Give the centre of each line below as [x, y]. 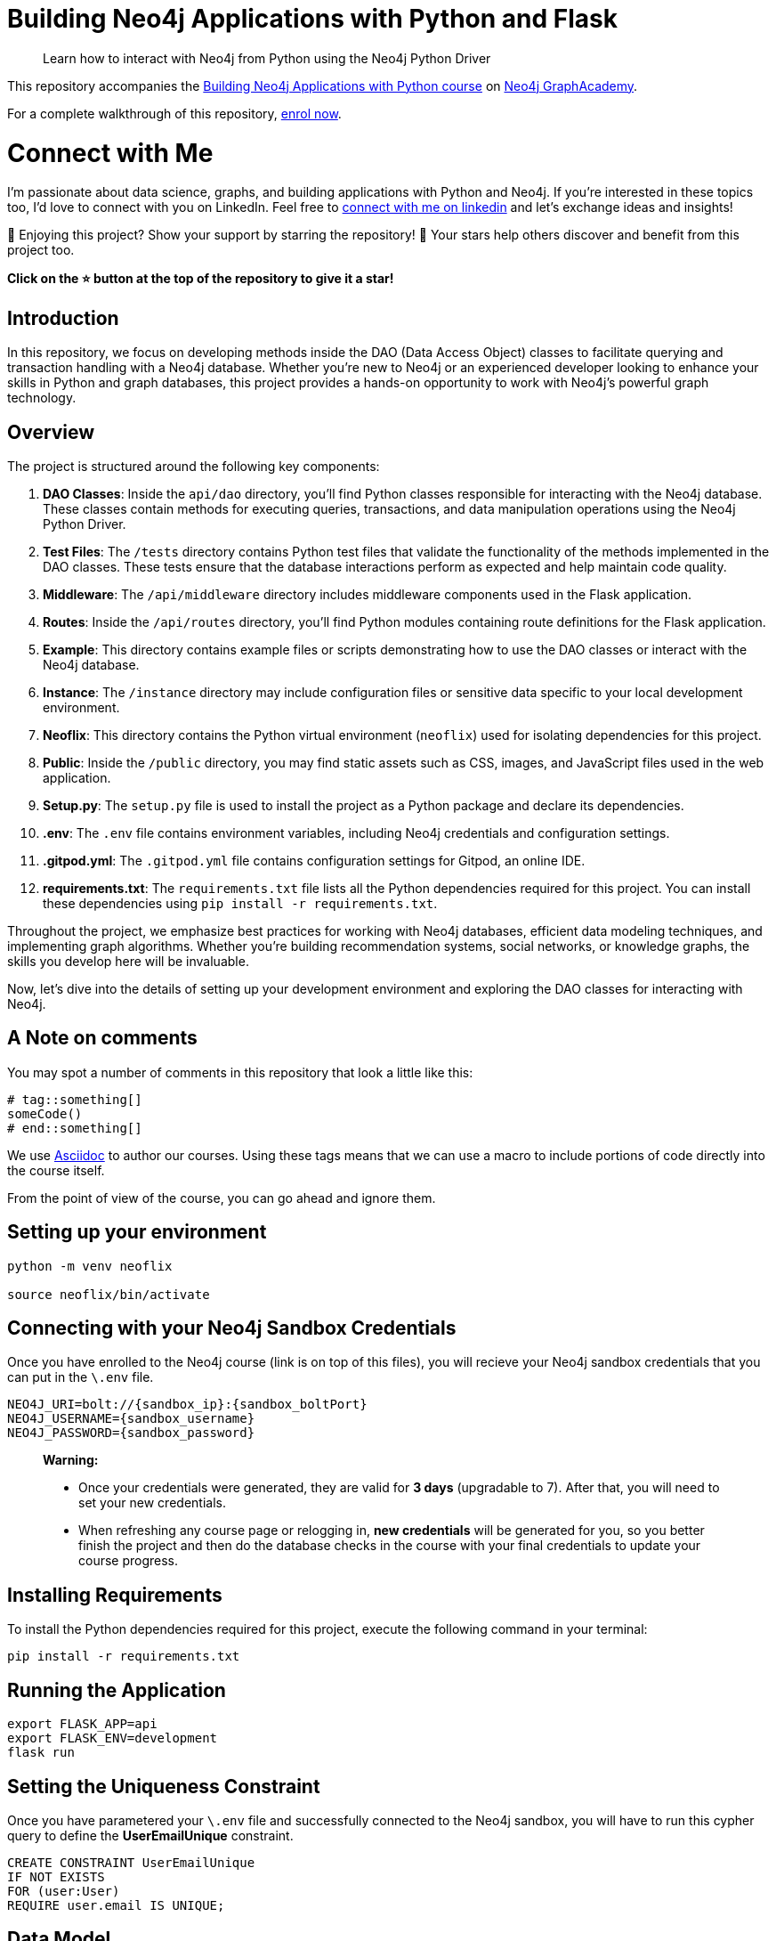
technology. [42, 398]
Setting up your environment [137, 1232]
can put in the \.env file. [81, 1377]
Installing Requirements [115, 1595]
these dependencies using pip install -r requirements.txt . [240, 903]
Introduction [63, 318]
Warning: [71, 1460]
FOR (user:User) [64, 1891]
